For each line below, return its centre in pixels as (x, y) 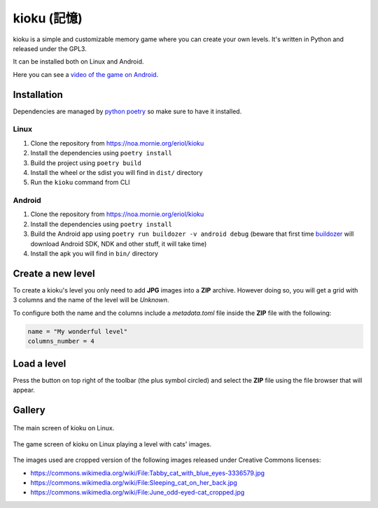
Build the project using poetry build (86, 163)
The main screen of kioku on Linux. (64, 428)
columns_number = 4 (61, 341)
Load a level (40, 364)
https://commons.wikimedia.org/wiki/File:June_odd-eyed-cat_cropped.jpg (138, 493)
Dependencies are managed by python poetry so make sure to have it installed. (127, 111)
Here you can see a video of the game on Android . (86, 74)
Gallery (29, 410)
